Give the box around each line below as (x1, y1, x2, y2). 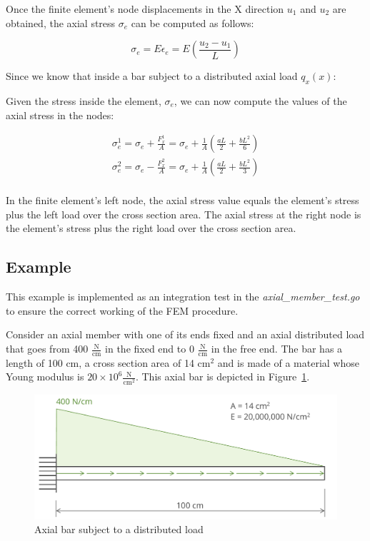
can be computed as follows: (131, 15, 254, 30)
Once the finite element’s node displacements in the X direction (6, 1, 284, 16)
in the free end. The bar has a (211, 341, 343, 356)
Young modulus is (6, 369, 84, 384)
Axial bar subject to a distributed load (34, 522, 204, 537)
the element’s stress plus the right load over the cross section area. (6, 221, 296, 236)
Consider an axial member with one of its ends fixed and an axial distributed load (6, 327, 365, 342)
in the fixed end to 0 (105, 341, 194, 356)
